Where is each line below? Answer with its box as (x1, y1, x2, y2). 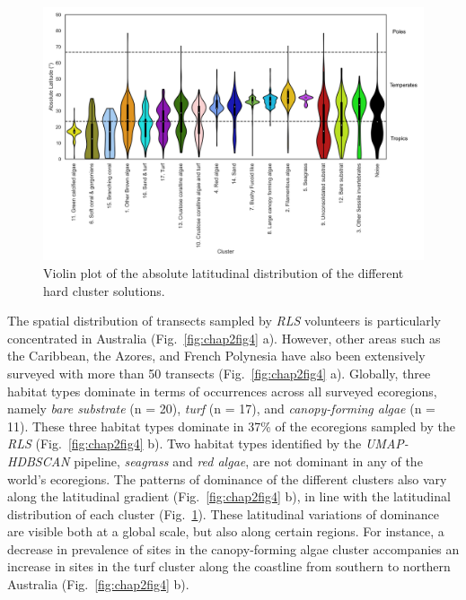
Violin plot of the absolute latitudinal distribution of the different (43, 263, 404, 282)
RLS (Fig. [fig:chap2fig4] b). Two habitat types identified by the (7, 434, 362, 453)
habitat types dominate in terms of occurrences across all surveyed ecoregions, (7, 381, 437, 400)
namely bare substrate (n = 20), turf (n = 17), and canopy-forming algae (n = (7, 399, 435, 418)
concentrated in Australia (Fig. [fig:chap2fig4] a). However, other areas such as (7, 328, 441, 347)
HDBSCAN (7, 451, 70, 470)
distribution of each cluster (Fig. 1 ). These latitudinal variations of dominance (7, 504, 439, 523)
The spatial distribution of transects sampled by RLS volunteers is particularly (7, 311, 442, 330)
